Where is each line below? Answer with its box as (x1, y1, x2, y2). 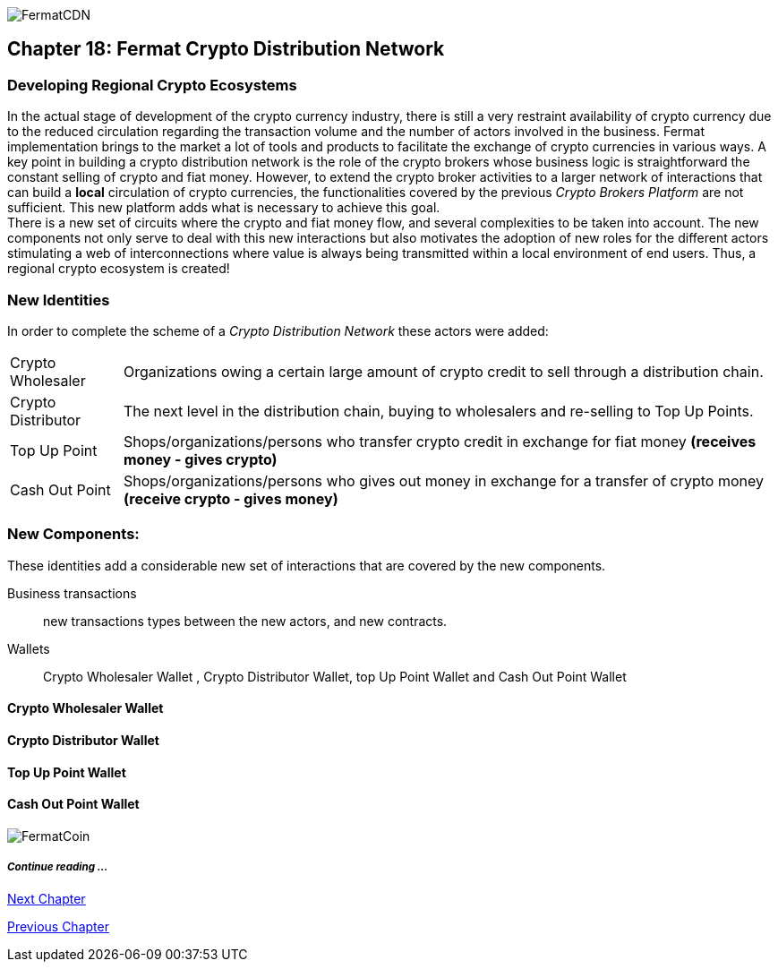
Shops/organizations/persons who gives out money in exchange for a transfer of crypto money (123, 471, 765, 490)
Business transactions (7, 585, 137, 601)
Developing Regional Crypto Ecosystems (7, 75, 297, 94)
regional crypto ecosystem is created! (7, 261, 230, 277)
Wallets (7, 640, 50, 656)
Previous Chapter (7, 918, 109, 934)
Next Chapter (7, 890, 86, 906)
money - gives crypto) (123, 450, 278, 468)
